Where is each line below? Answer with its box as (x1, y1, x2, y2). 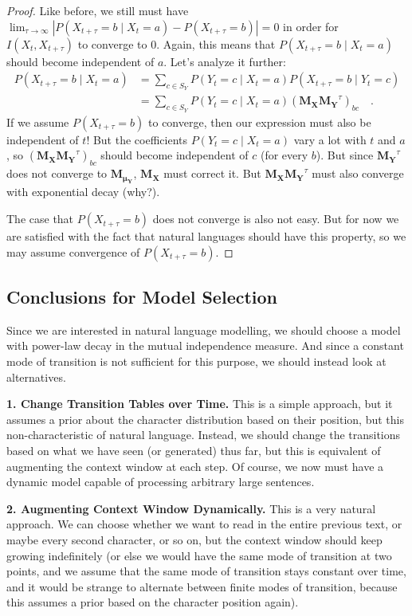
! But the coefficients (86, 131, 188, 147)
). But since (316, 147, 374, 163)
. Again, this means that (156, 35, 276, 52)
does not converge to (6, 165, 108, 182)
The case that (6, 210, 74, 227)
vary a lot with (293, 131, 367, 147)
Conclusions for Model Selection (6, 284, 278, 309)
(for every (260, 147, 308, 163)
